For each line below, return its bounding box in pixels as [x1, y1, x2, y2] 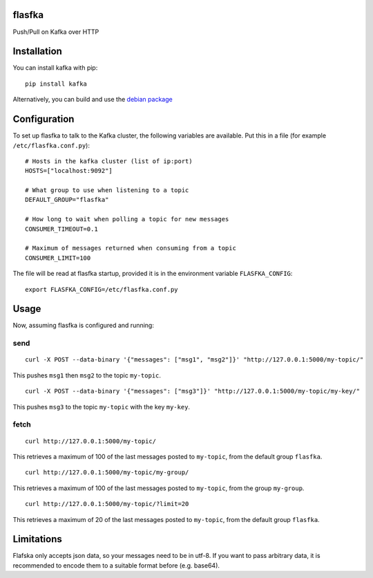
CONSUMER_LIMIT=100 [25, 254, 91, 262]
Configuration [12, 113, 75, 125]
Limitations [12, 533, 62, 546]
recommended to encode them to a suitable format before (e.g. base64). [12, 561, 220, 570]
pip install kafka [25, 80, 88, 88]
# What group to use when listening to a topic [25, 187, 189, 194]
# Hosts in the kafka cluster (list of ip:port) [25, 157, 193, 165]
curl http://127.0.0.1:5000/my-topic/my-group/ [25, 469, 189, 476]
